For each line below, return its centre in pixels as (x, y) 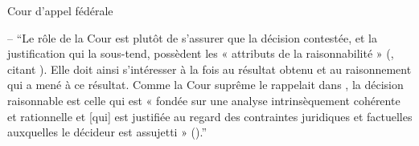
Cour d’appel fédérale (60, 10)
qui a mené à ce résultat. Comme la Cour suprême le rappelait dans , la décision (205, 85)
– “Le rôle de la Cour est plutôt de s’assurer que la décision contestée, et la (193, 37)
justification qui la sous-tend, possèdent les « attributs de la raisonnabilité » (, (201, 53)
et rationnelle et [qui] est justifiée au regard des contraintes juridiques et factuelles (210, 116)
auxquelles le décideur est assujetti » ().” (107, 132)
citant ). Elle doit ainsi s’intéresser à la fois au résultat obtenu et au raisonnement (209, 69)
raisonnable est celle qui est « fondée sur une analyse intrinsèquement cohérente (204, 100)
